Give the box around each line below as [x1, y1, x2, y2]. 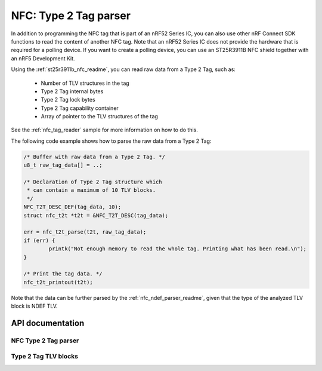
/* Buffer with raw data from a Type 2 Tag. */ [23, 153, 165, 160]
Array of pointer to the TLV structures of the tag [41, 113, 158, 120]
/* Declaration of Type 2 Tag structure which [23, 179, 162, 185]
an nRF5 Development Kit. [11, 54, 75, 62]
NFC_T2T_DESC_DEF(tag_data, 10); [23, 204, 122, 210]
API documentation [11, 318, 85, 328]
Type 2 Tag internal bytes [41, 87, 104, 95]
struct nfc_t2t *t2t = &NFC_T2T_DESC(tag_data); [23, 212, 169, 219]
